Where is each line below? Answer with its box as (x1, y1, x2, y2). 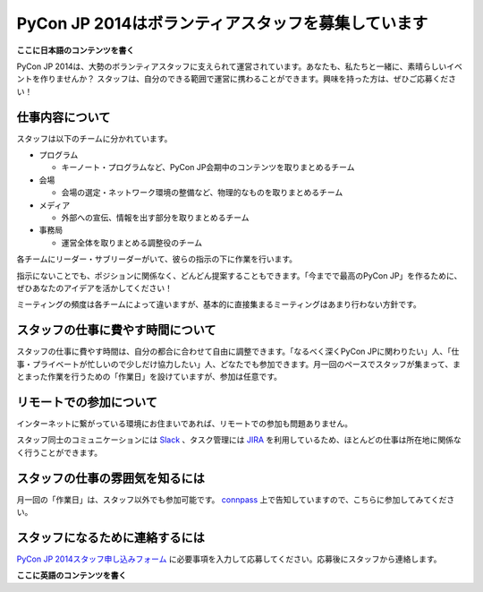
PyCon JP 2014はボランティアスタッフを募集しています (16, 13, 428, 33)
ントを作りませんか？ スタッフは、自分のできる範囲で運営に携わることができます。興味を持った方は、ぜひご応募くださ (16, 73, 456, 84)
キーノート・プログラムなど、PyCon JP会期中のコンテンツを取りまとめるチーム (61, 162, 355, 173)
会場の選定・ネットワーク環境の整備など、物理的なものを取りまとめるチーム (61, 187, 343, 198)
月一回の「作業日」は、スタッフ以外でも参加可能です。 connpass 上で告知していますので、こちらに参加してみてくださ (16, 493, 455, 505)
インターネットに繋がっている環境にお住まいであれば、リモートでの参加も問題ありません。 (16, 417, 353, 429)
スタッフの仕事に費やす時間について (16, 322, 216, 338)
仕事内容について (16, 109, 111, 124)
